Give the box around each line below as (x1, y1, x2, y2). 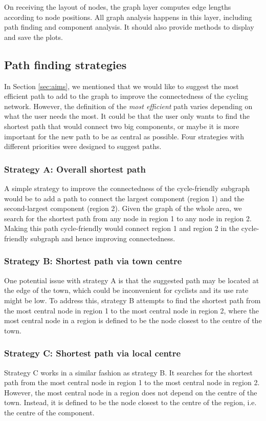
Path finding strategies (4, 56, 127, 72)
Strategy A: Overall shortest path (4, 162, 146, 175)
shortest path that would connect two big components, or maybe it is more (4, 120, 239, 131)
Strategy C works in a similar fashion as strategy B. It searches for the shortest (4, 367, 253, 377)
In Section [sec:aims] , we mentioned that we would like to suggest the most (4, 80, 239, 91)
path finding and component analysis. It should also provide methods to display (4, 22, 254, 32)
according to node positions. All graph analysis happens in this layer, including (4, 11, 252, 22)
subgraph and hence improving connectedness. (30, 233, 175, 243)
